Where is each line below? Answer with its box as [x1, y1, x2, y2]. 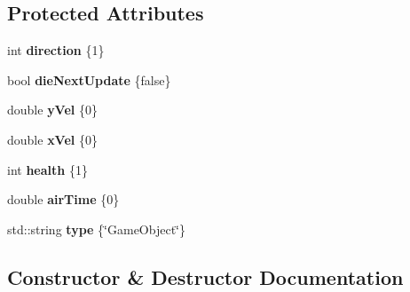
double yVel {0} [7, 100, 98, 119]
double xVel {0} [7, 130, 98, 148]
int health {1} [7, 160, 88, 178]
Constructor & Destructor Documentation [7, 263, 404, 290]
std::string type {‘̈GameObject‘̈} [7, 219, 185, 238]
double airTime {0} [7, 190, 120, 209]
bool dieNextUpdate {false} [7, 70, 171, 89]
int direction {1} [7, 41, 105, 59]
